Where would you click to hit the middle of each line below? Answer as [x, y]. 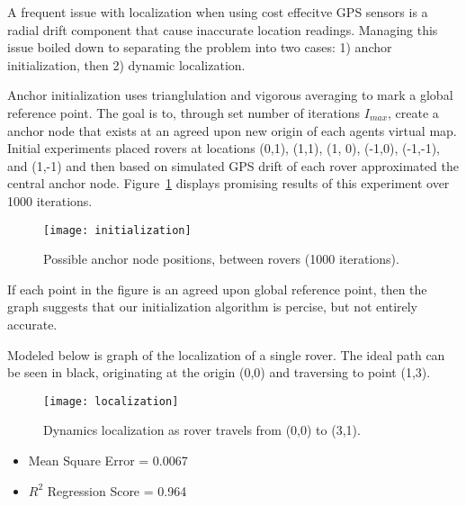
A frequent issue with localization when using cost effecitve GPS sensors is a [218, 12]
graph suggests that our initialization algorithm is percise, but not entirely [213, 307]
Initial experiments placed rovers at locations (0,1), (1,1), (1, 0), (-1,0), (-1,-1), [224, 148]
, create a [413, 112]
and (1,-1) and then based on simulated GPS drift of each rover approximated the [233, 165]
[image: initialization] [117, 230]
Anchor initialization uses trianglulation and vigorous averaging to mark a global [230, 95]
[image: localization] [111, 401]
